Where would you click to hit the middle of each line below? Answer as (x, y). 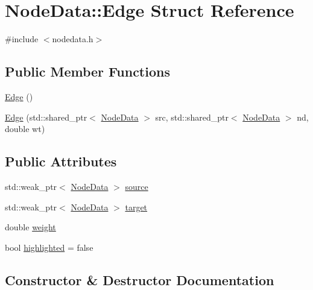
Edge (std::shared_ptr (46, 117)
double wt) (25, 129)
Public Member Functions (87, 71)
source (137, 186)
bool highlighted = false (49, 247)
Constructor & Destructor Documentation (140, 279)
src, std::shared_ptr (192, 117)
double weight (30, 227)
